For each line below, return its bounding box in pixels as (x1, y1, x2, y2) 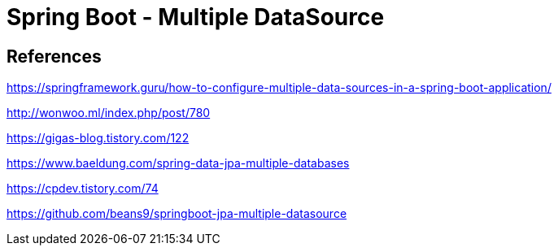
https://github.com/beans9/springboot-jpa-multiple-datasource (7, 206, 347, 221)
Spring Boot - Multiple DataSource (7, 3, 385, 31)
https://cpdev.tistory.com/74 (7, 181, 159, 196)
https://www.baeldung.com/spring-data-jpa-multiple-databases (7, 156, 350, 171)
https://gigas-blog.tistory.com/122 (7, 131, 190, 146)
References (7, 46, 102, 67)
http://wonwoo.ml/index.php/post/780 (7, 106, 211, 120)
